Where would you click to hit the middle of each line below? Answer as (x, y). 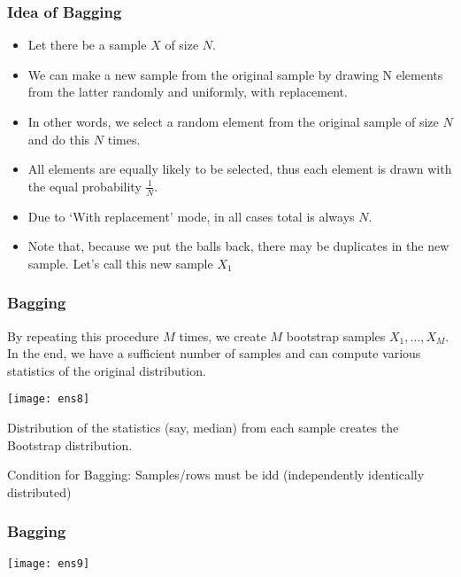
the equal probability (85, 186)
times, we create (223, 335)
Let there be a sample (87, 45)
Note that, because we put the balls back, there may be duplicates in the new (238, 246)
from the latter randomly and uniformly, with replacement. (188, 92)
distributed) (39, 491)
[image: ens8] (49, 399)
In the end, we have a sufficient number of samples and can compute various (214, 353)
